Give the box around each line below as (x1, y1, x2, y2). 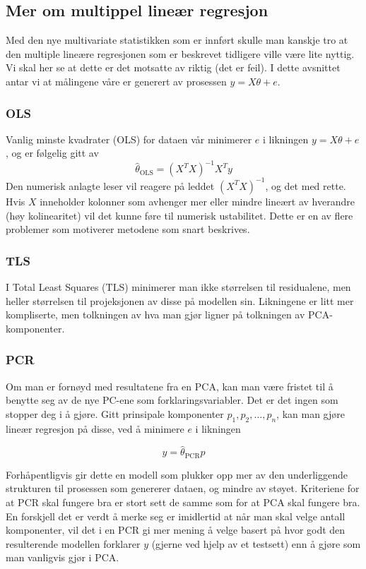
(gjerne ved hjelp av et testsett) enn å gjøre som (151, 536, 361, 551)
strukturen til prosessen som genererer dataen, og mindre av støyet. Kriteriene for (6, 481, 360, 496)
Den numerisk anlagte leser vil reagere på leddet (6, 178, 215, 193)
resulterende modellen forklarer (6, 536, 141, 551)
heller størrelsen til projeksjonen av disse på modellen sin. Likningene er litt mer (6, 293, 354, 308)
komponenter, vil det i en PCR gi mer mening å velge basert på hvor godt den (6, 522, 346, 537)
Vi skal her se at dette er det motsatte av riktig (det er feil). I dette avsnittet (6, 60, 341, 75)
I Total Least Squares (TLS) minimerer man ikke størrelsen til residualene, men (6, 279, 351, 294)
